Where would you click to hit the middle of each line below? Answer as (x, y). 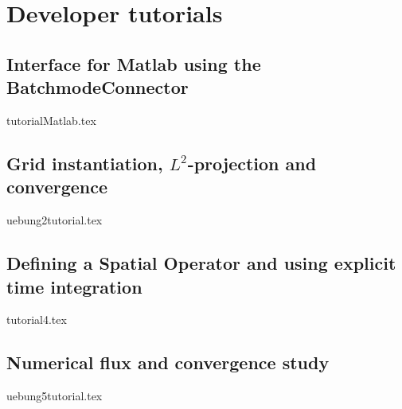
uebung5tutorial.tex (55, 396)
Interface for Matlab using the (134, 63)
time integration (74, 286)
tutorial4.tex (37, 319)
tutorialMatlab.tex (51, 120)
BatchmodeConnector (98, 87)
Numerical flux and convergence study (168, 362)
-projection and (252, 163)
